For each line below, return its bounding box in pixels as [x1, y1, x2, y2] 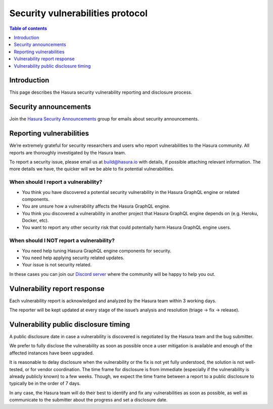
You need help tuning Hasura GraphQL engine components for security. [22, 248, 171, 254]
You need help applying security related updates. [22, 255, 125, 261]
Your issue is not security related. [22, 262, 92, 268]
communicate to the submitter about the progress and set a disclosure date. [9, 397, 168, 403]
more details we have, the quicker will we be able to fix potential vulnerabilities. [9, 166, 174, 172]
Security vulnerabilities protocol [9, 8, 148, 19]
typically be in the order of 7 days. [9, 380, 81, 387]
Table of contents [9, 25, 48, 31]
